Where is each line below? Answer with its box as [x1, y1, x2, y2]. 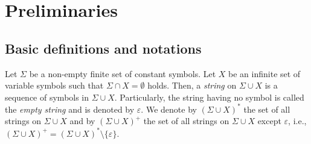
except [257, 114, 281, 127]
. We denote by [141, 102, 197, 115]
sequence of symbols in [5, 90, 89, 103]
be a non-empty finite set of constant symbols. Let [29, 67, 216, 80]
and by [69, 114, 95, 127]
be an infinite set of [228, 67, 301, 80]
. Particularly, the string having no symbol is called [114, 90, 304, 103]
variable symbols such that [5, 79, 104, 92]
